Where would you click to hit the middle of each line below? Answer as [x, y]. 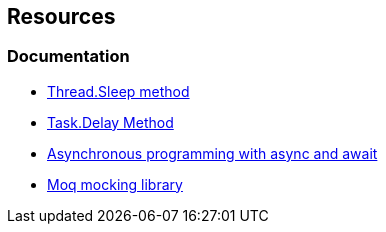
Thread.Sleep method [118, 91]
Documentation [68, 56]
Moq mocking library [115, 184]
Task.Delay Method [110, 122]
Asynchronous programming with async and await [212, 153]
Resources [61, 16]
